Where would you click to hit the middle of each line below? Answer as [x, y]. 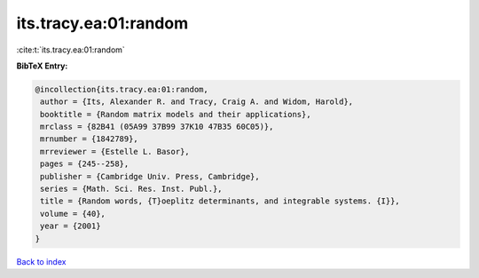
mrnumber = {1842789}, [90, 139]
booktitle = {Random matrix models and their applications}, [176, 114]
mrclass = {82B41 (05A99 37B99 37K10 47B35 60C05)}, [157, 127]
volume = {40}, [73, 214]
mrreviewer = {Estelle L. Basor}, [115, 151]
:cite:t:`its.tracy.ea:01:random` [71, 50]
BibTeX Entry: [42, 66]
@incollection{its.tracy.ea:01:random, [122, 89]
